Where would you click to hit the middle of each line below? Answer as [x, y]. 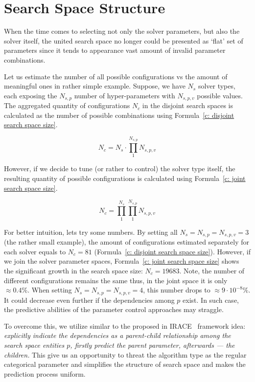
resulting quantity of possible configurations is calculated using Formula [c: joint [125, 178]
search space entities [34, 345]
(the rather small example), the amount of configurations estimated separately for [127, 242]
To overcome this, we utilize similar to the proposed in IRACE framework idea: [125, 326]
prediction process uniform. [45, 373]
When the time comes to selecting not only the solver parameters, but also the [122, 31]
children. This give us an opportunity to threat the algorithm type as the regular [125, 354]
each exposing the [31, 95]
